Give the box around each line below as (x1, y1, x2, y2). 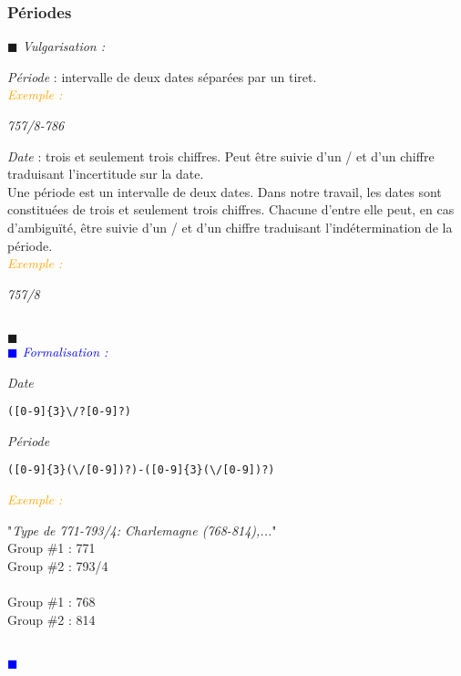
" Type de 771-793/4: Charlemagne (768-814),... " (7, 520, 277, 539)
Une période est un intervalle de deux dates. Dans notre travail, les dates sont (7, 182, 442, 201)
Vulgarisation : (22, 36, 106, 56)
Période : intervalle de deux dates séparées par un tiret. (7, 67, 317, 86)
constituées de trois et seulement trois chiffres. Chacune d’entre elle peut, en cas (7, 200, 455, 219)
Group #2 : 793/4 (7, 556, 108, 575)
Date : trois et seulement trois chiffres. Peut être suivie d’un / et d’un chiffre (7, 146, 435, 165)
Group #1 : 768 (7, 592, 96, 610)
